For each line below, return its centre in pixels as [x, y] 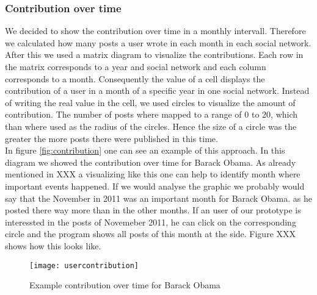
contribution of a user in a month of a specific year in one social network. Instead [157, 91]
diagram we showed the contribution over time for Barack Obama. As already [151, 162]
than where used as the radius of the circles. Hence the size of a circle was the [151, 126]
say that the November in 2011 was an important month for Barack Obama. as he [158, 198]
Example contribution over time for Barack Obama [125, 285]
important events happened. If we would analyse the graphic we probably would [155, 186]
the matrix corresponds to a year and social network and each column [136, 66]
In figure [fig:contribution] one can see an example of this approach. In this [145, 150]
